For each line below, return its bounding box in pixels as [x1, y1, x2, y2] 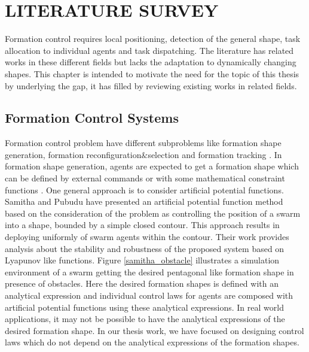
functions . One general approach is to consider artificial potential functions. [5, 183, 284, 196]
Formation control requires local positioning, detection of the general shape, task [5, 32, 301, 45]
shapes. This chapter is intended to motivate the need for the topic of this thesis [5, 67, 299, 80]
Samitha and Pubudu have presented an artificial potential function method [5, 195, 283, 208]
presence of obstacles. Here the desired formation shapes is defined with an [5, 277, 279, 290]
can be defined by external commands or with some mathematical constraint [5, 172, 285, 184]
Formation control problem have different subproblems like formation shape [5, 136, 282, 149]
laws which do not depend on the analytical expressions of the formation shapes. [5, 336, 299, 348]
